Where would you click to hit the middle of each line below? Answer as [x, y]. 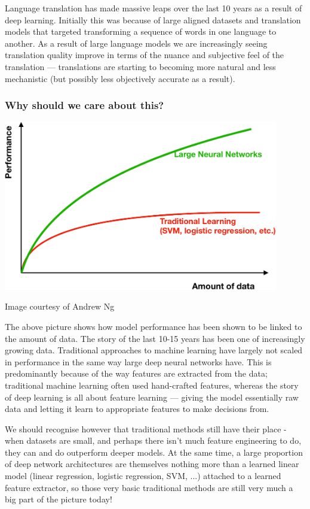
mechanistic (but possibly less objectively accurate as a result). [120, 78]
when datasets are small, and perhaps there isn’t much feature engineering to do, [153, 440]
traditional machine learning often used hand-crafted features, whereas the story [152, 385]
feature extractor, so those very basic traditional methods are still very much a [149, 487]
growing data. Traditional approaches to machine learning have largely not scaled [154, 350]
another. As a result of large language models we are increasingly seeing [136, 43]
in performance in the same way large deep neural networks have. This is [138, 361]
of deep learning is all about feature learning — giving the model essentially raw [152, 397]
